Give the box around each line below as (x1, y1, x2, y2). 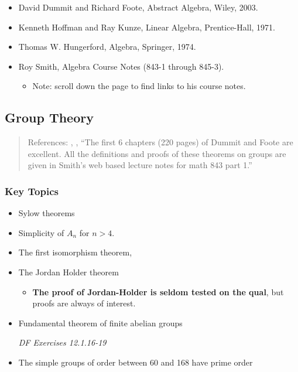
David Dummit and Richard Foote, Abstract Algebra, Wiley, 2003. (18, 1, 258, 13)
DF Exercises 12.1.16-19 (18, 336, 107, 349)
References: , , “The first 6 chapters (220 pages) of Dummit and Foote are (28, 136, 293, 148)
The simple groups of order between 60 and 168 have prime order (18, 356, 253, 368)
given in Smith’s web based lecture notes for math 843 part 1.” (28, 159, 252, 171)
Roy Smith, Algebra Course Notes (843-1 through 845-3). (18, 60, 224, 72)
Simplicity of (18, 226, 64, 238)
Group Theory (5, 108, 94, 127)
